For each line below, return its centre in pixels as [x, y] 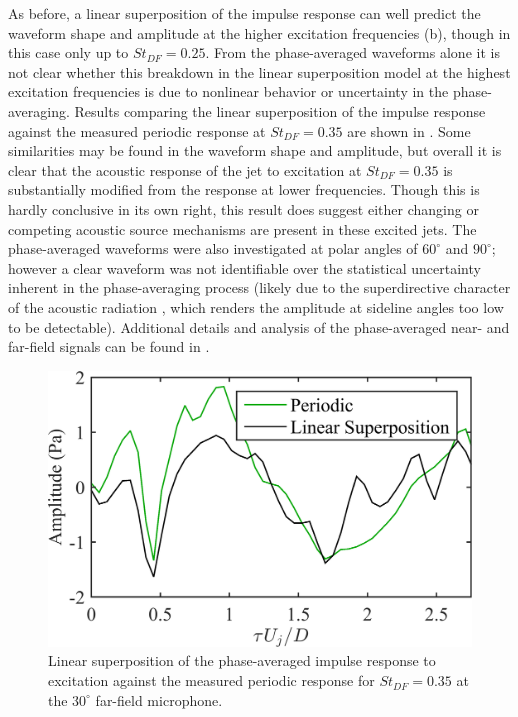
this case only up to [68, 52]
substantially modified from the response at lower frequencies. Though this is [244, 189]
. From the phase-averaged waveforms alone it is [352, 52]
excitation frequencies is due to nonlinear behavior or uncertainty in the [228, 91]
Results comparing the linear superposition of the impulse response [280, 110]
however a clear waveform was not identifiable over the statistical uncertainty [244, 267]
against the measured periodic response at [137, 130]
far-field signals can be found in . [109, 346]
